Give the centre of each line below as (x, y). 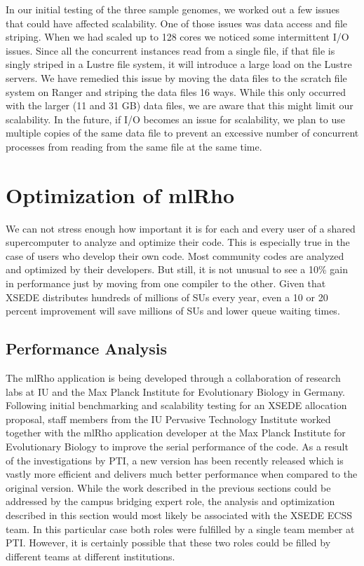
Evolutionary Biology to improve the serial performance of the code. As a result (177, 446)
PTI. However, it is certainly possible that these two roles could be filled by (168, 543)
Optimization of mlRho (120, 194)
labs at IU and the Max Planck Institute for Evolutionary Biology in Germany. (176, 391)
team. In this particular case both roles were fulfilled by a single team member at (180, 529)
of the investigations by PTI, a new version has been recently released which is (175, 460)
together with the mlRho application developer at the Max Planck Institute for (176, 433)
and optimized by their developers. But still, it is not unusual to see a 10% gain (177, 269)
